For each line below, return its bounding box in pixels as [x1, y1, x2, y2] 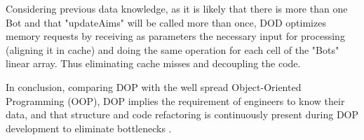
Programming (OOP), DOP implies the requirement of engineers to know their [6, 93, 345, 108]
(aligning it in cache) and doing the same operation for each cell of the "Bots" [6, 42, 339, 57]
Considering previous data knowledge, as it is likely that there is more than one [6, 1, 348, 15]
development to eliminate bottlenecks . [6, 120, 172, 135]
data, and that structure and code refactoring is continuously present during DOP [6, 107, 359, 122]
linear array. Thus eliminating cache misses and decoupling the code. [6, 56, 301, 71]
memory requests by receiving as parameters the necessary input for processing [6, 29, 345, 43]
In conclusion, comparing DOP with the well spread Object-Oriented [6, 79, 302, 94]
